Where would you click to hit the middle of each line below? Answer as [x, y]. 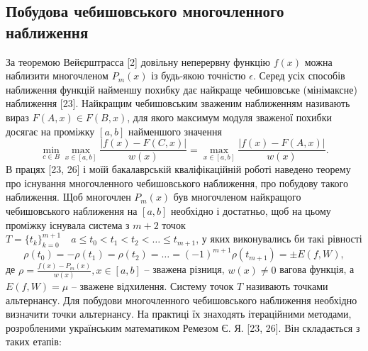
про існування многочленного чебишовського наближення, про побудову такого [177, 183]
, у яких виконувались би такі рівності [279, 239]
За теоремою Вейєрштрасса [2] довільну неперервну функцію [138, 61]
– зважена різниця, [184, 269]
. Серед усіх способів [299, 76]
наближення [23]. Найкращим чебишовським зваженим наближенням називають [178, 103]
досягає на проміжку [50, 131]
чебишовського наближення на [72, 211]
